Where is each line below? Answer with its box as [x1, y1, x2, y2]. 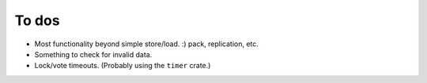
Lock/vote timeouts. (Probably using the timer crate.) [34, 61, 211, 70]
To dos [14, 12, 60, 29]
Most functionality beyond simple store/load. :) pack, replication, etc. [34, 39, 259, 49]
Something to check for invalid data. [34, 49, 153, 59]
